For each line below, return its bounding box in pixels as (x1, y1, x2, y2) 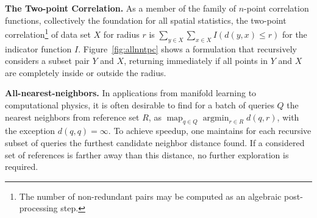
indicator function (5, 42, 72, 55)
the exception (5, 124, 55, 137)
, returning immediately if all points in (124, 54, 268, 67)
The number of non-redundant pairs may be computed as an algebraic (19, 189, 282, 202)
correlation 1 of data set (5, 26, 91, 40)
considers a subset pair (5, 54, 90, 67)
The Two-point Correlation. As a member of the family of (5, 2, 237, 14)
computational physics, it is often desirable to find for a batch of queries (5, 99, 274, 111)
